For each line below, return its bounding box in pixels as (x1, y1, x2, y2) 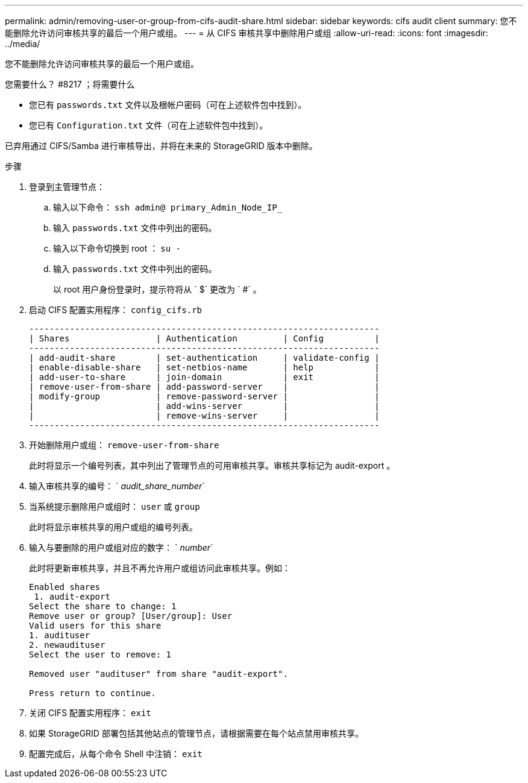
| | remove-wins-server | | (29, 411, 380, 420)
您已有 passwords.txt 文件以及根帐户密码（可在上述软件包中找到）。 (29, 100, 307, 110)
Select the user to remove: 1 (29, 650, 172, 659)
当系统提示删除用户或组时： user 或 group (29, 501, 200, 512)
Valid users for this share (29, 621, 162, 630)
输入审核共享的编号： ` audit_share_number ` (29, 481, 205, 491)
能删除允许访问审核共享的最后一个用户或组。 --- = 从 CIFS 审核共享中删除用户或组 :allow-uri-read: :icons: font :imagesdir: (5, 28, 488, 38)
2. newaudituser (29, 640, 105, 650)
